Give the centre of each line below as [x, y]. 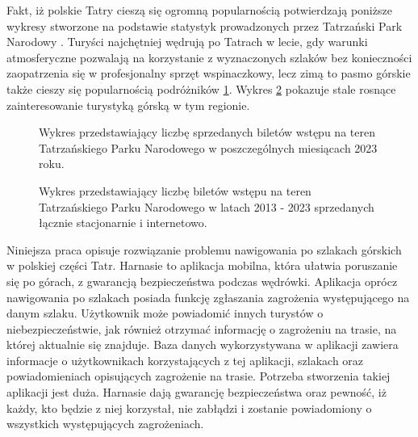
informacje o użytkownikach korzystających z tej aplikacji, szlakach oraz [185, 360]
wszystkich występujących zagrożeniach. [105, 424]
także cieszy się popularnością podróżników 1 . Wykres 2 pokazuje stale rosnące [201, 88]
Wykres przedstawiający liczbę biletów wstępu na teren [175, 190]
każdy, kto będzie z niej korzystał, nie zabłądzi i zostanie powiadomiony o [189, 408]
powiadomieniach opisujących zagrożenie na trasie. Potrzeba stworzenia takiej [199, 376]
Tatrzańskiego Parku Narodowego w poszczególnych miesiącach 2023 [208, 147]
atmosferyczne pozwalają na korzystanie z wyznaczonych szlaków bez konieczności [209, 57]
